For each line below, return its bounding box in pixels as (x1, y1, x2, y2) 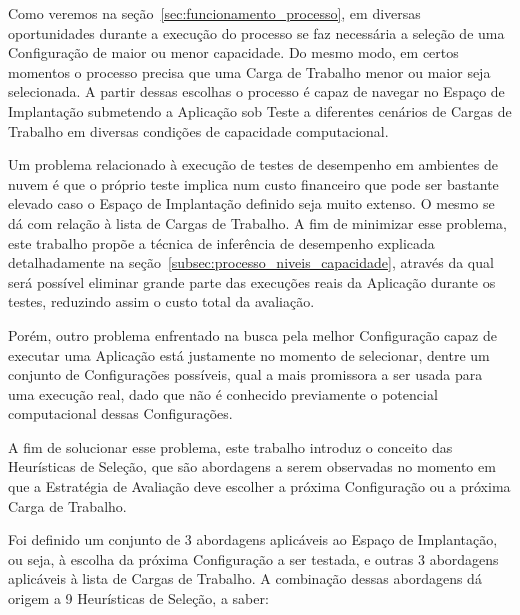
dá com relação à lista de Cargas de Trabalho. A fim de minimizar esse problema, (8, 212, 507, 233)
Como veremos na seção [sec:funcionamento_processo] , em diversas (8, 3, 421, 23)
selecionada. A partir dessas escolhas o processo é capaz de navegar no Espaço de (8, 81, 505, 102)
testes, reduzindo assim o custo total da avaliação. (8, 291, 315, 312)
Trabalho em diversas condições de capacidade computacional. (8, 120, 389, 141)
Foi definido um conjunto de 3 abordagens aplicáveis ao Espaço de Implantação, (8, 529, 498, 550)
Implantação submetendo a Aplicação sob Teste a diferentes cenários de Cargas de (8, 100, 512, 121)
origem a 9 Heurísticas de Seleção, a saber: (8, 588, 269, 609)
